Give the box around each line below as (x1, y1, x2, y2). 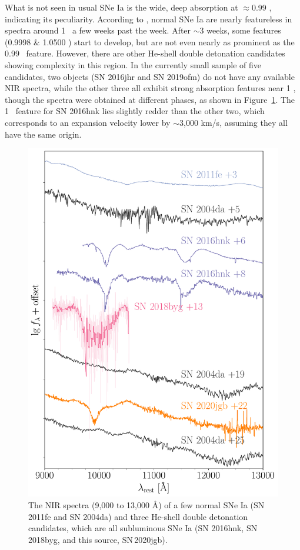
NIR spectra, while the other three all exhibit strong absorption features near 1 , (5, 82, 296, 94)
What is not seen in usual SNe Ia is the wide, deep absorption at (5, 1, 238, 13)
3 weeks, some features (199, 24, 281, 36)
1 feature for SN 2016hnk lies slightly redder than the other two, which (5, 105, 265, 117)
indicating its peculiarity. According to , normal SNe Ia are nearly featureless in (5, 12, 292, 25)
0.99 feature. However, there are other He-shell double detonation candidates (5, 47, 285, 59)
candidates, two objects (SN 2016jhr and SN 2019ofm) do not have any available (5, 70, 295, 82)
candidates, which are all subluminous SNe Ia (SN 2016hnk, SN (28, 522, 258, 534)
